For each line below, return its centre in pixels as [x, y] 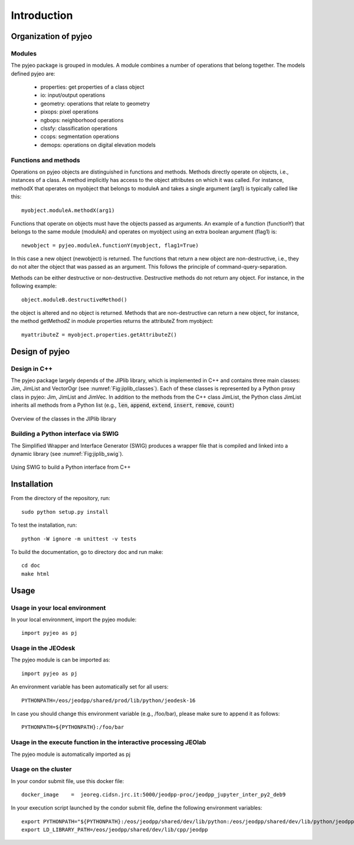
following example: [34, 286]
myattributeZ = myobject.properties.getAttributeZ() [99, 335]
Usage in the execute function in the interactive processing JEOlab [109, 742]
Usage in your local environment [58, 608]
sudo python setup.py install [65, 512]
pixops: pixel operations [69, 112]
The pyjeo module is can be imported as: [60, 660]
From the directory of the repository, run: [60, 498]
